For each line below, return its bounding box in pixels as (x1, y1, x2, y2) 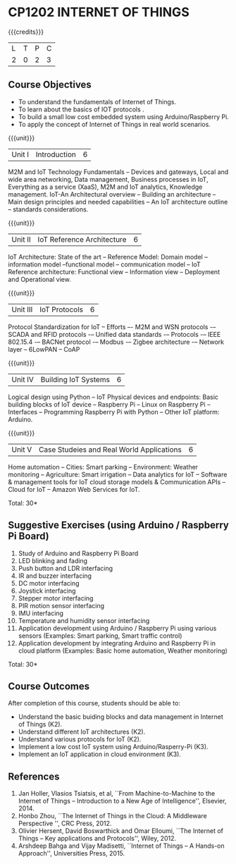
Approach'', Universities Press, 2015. (18, 849, 125, 858)
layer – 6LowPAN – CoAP (8, 345, 80, 353)
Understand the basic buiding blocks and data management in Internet (18, 712, 224, 721)
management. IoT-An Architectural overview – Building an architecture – (8, 190, 216, 198)
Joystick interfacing (18, 586, 76, 595)
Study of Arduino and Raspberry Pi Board (18, 549, 139, 557)
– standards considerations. (8, 205, 89, 214)
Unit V (11, 445, 32, 455)
